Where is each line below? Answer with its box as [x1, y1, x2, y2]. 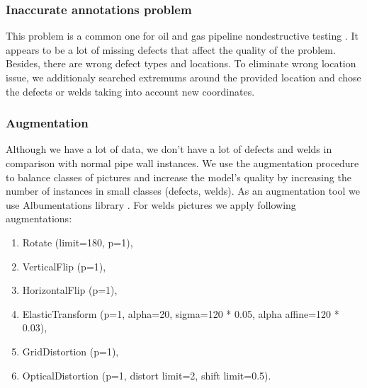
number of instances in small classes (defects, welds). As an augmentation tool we [6, 183, 360, 198]
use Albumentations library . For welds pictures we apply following [6, 197, 296, 212]
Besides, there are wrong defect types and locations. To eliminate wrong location [6, 56, 356, 71]
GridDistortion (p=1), [22, 343, 119, 358]
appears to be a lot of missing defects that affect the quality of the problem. [6, 42, 336, 57]
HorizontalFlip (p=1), [22, 283, 118, 297]
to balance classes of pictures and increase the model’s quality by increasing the [6, 169, 351, 184]
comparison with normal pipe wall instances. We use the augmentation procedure [6, 156, 359, 170]
